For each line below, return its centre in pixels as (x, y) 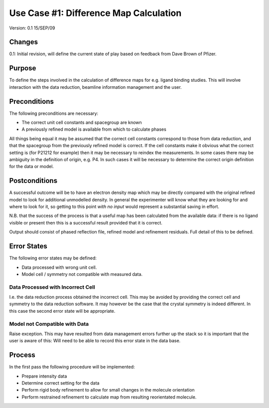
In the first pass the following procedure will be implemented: (72, 367)
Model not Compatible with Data (49, 324)
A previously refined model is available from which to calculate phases (94, 129)
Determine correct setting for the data (61, 383)
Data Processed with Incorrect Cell (52, 287)
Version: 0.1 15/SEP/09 (32, 28)
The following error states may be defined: (53, 258)
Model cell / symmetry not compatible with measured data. (82, 274)
